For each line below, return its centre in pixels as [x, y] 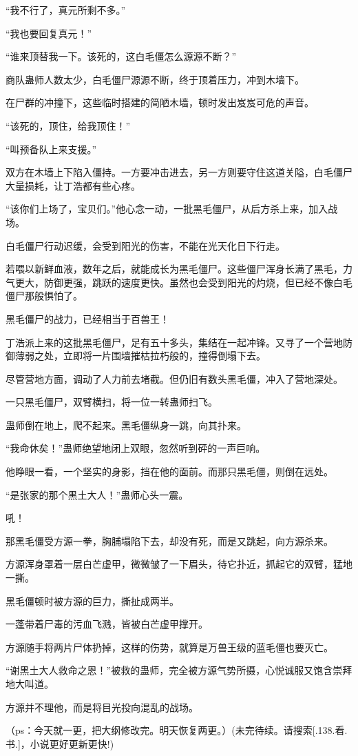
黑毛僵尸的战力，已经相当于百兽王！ [87, 318]
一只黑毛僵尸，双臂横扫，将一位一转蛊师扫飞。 [112, 402]
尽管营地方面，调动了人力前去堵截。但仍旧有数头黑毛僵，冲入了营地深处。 [174, 378]
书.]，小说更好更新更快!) [60, 743]
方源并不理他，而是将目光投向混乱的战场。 [102, 707]
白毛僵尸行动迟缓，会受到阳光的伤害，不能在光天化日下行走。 [145, 245]
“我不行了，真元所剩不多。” [66, 10]
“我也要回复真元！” [49, 33]
